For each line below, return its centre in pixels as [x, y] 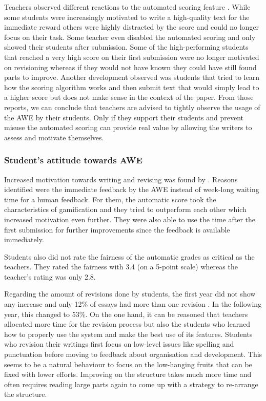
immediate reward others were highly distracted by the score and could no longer [132, 27]
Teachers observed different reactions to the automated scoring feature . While [127, 7]
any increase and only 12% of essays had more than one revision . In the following [133, 304]
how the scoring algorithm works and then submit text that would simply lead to [132, 87]
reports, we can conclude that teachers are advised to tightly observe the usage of [132, 107]
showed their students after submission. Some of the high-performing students [126, 47]
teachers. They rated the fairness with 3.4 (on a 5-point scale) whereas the [121, 267]
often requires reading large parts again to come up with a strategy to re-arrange [131, 384]
